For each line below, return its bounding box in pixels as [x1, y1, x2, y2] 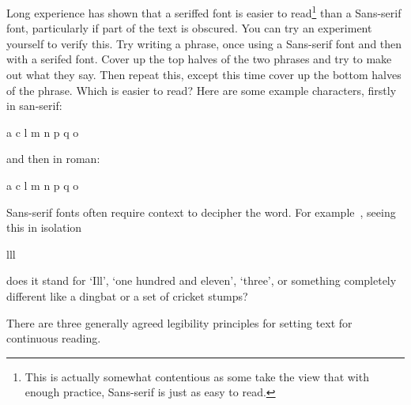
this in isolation [6, 219, 82, 236]
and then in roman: [6, 150, 100, 167]
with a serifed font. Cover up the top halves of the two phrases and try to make [6, 51, 392, 67]
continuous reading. [6, 330, 101, 346]
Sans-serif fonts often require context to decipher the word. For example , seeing [6, 203, 396, 220]
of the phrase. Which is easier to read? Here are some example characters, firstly [6, 81, 397, 98]
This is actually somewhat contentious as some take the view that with [25, 368, 369, 384]
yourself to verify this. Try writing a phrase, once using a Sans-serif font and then [6, 35, 402, 51]
